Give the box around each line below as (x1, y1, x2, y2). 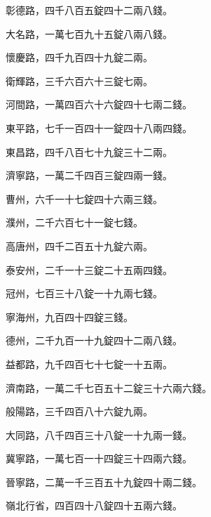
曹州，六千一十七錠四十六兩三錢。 (6, 191, 163, 206)
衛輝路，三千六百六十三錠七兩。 (6, 73, 153, 88)
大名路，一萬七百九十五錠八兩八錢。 (6, 26, 172, 41)
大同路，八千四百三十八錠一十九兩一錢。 (6, 427, 192, 442)
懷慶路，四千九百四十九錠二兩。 (6, 50, 153, 65)
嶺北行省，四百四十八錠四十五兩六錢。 (6, 498, 182, 513)
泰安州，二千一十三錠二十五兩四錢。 (6, 262, 172, 277)
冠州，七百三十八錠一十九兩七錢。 (6, 286, 163, 301)
